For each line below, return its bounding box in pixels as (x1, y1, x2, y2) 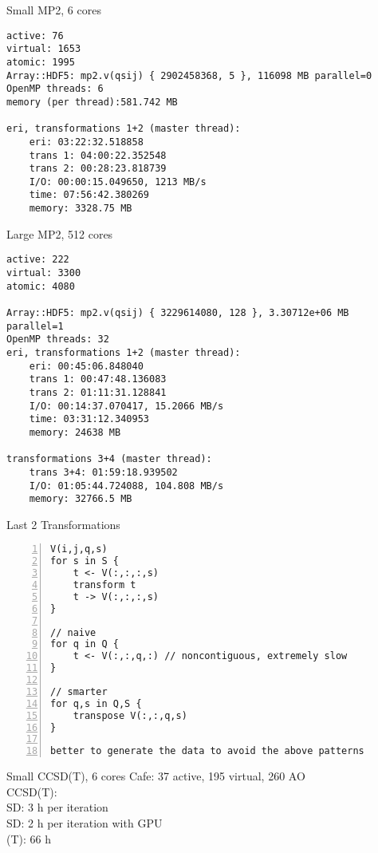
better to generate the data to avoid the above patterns (50, 745, 364, 757)
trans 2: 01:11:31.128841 (29, 386, 167, 398)
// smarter (50, 685, 108, 697)
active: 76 (6, 30, 64, 41)
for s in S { (50, 555, 119, 567)
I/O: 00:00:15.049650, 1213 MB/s (29, 176, 207, 188)
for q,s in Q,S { (50, 697, 142, 709)
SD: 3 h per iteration (6, 799, 108, 815)
